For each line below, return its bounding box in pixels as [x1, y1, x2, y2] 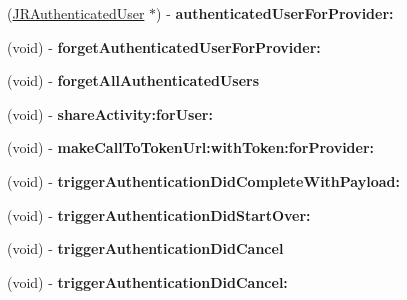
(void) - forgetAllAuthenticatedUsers [7, 70, 260, 91]
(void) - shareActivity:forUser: [7, 103, 213, 124]
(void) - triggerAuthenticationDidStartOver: [7, 204, 311, 225]
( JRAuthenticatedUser [7, 3, 145, 23]
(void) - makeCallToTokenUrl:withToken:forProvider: [7, 137, 375, 158]
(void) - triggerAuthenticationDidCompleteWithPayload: [7, 170, 400, 191]
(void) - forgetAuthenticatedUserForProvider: [7, 36, 321, 57]
